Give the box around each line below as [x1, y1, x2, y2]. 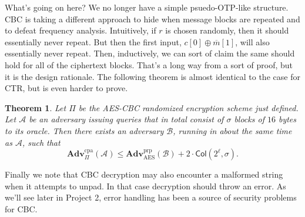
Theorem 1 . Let [5, 101, 66, 113]
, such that [22, 136, 61, 148]
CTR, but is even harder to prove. [5, 82, 128, 94]
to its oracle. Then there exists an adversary [5, 124, 164, 136]
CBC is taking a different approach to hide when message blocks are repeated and [5, 12, 300, 25]
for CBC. [5, 202, 38, 215]
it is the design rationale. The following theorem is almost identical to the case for [5, 70, 300, 82]
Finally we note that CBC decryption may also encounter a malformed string [5, 168, 283, 181]
